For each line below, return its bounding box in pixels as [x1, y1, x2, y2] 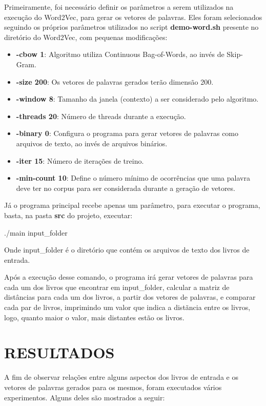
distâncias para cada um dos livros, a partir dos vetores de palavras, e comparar [4, 292, 256, 302]
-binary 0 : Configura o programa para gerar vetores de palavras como [16, 128, 239, 139]
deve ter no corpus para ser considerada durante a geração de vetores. [16, 182, 235, 193]
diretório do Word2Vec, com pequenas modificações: [4, 31, 168, 42]
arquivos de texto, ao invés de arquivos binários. [16, 138, 168, 148]
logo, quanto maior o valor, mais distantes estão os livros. [4, 312, 185, 322]
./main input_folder [4, 227, 68, 238]
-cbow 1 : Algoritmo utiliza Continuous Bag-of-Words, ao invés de [16, 49, 224, 60]
